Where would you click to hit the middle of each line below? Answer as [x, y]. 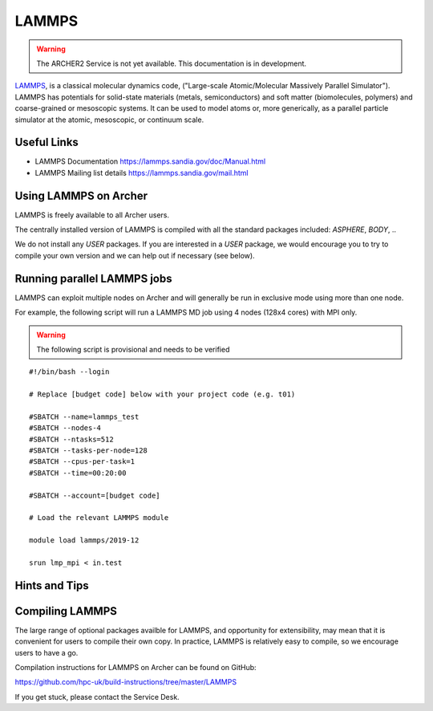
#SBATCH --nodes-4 [65, 428]
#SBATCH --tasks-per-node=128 [89, 451]
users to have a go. [47, 652]
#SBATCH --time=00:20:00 [78, 473]
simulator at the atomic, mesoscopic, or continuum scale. [109, 120]
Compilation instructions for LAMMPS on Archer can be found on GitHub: [136, 668]
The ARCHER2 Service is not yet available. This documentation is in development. [172, 63]
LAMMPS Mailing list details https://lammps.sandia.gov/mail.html [142, 173]
